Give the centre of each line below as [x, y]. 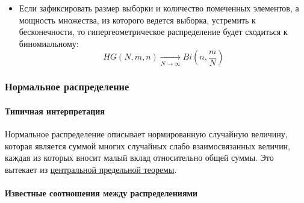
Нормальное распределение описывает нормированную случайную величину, [146, 134]
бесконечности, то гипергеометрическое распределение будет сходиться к [153, 32]
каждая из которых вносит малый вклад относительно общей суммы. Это [139, 158]
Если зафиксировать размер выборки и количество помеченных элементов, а [159, 8]
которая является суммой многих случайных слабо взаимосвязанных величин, [148, 145]
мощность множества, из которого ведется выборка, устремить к [137, 20]
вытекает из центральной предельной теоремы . [91, 169]
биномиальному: [49, 43]
